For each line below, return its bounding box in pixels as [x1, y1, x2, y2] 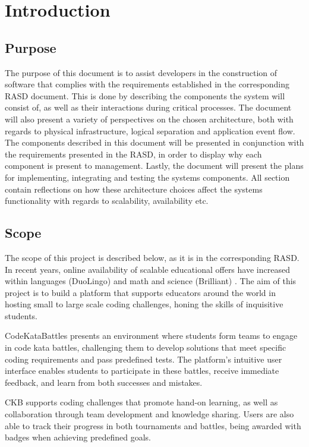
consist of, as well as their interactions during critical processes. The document [5, 101, 292, 114]
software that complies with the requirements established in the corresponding [5, 78, 289, 90]
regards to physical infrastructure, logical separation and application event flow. [5, 124, 295, 137]
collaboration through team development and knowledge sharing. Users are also [5, 408, 294, 420]
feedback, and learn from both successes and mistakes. [5, 376, 203, 388]
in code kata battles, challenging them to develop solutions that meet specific [5, 341, 286, 354]
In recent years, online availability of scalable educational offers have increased [5, 263, 290, 275]
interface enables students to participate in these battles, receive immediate [5, 364, 279, 377]
